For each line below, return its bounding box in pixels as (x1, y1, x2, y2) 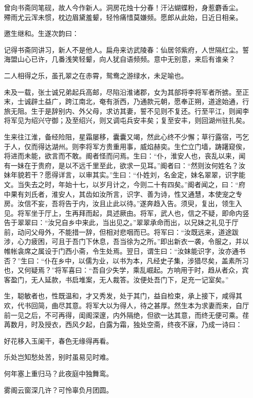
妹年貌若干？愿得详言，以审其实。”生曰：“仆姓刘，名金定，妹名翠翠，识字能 (4, 170, 246, 180)
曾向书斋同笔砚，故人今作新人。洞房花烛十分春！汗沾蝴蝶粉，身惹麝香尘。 (4, 2, 242, 12)
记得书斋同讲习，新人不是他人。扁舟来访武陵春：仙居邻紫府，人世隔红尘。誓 (4, 44, 249, 54)
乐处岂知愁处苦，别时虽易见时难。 (4, 352, 113, 362)
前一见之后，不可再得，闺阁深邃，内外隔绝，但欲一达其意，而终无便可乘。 (4, 310, 242, 320)
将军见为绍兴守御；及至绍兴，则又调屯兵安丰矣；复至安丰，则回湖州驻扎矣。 (4, 115, 249, 125)
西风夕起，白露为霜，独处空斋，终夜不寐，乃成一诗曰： (65, 319, 242, 329)
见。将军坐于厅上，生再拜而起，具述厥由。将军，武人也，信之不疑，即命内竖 (4, 208, 249, 218)
